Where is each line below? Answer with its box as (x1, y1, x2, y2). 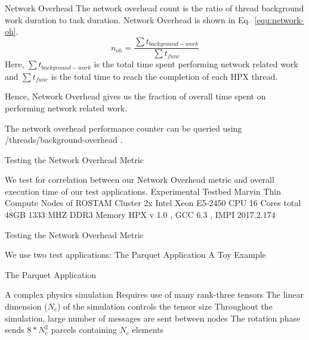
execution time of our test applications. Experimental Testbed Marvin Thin (5, 185, 281, 197)
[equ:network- (254, 13, 304, 26)
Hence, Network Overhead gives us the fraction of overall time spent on (5, 90, 266, 102)
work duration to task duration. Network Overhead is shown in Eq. (5, 13, 251, 26)
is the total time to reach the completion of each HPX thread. (51, 70, 278, 82)
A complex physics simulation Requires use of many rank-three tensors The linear (5, 288, 304, 301)
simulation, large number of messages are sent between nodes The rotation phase (5, 311, 301, 324)
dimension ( (5, 300, 48, 313)
